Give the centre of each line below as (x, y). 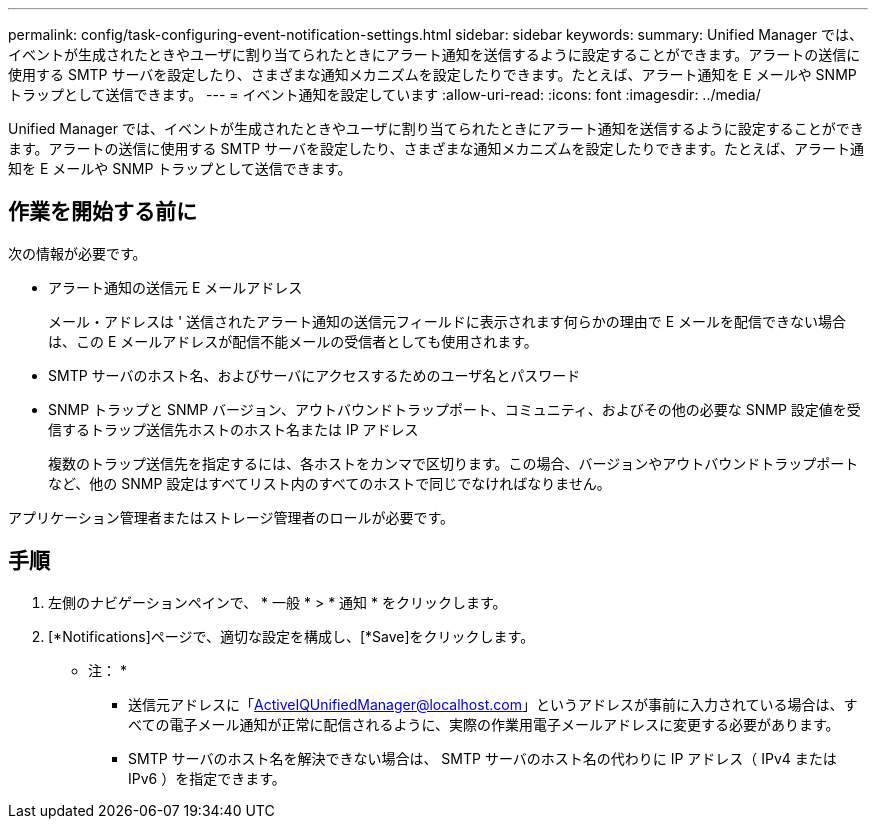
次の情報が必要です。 (77, 253)
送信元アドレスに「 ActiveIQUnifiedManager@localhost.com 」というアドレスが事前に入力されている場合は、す (493, 704)
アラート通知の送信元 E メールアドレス (175, 287)
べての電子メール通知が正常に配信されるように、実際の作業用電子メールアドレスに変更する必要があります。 (484, 724)
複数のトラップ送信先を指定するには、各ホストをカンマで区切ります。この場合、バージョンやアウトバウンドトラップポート (453, 463)
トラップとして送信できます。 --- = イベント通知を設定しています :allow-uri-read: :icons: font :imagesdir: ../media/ (384, 94)
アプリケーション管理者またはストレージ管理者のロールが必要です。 (231, 517)
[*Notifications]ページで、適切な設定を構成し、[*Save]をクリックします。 (291, 636)
